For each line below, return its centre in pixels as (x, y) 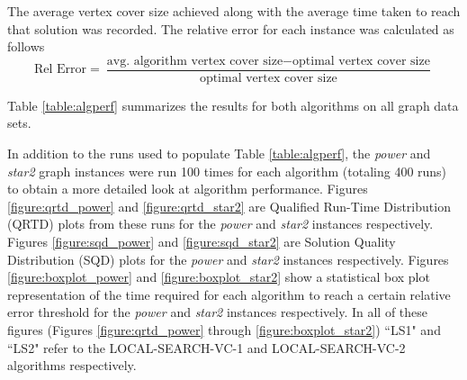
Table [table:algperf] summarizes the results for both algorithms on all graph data (233, 105)
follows (26, 46)
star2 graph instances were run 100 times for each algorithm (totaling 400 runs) (227, 171)
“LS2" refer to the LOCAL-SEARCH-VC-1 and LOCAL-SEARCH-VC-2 (207, 347)
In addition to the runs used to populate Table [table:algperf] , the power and (219, 154)
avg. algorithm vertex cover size (195, 61)
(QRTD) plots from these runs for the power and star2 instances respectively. (220, 224)
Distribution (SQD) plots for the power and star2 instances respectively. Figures (228, 259)
